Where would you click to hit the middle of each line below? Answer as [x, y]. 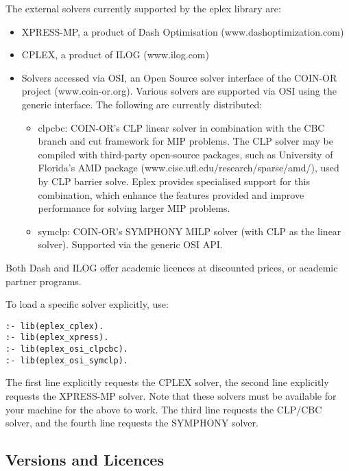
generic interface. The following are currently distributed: [142, 104]
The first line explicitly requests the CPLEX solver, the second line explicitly [167, 382]
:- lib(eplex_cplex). [55, 326]
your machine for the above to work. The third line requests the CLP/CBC [164, 409]
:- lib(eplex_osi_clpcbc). [67, 349]
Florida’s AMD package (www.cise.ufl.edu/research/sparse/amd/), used [189, 168]
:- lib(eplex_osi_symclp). [67, 360]
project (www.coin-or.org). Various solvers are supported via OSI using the [179, 91]
